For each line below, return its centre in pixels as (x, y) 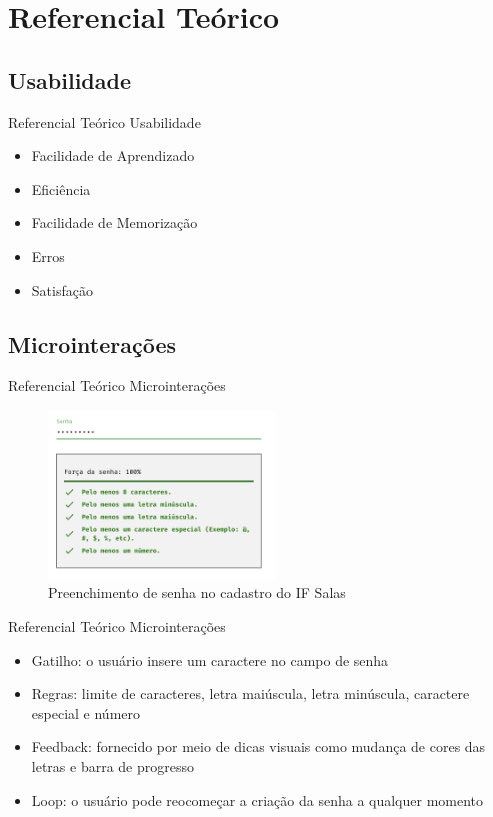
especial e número (86, 712)
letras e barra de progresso (112, 766)
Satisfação (62, 289)
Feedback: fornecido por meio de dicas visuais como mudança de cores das (258, 746)
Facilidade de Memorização (114, 222)
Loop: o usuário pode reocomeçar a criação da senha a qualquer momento (257, 799)
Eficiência (61, 188)
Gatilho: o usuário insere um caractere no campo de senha (210, 659)
